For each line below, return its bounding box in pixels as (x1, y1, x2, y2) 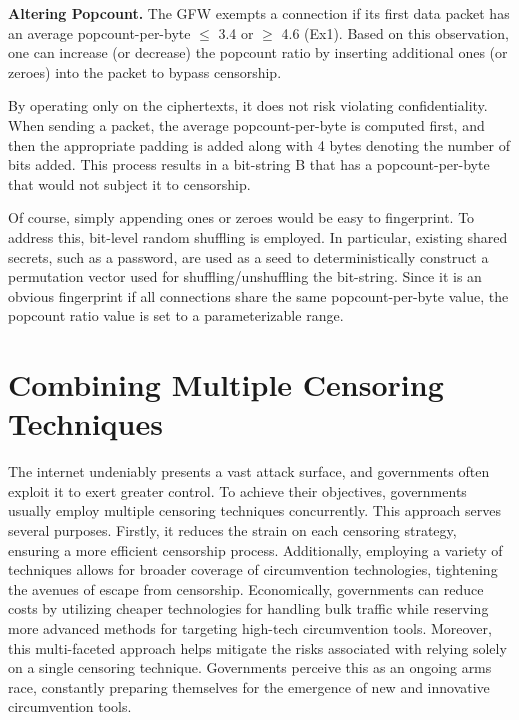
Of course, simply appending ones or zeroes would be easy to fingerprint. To (8, 207, 475, 228)
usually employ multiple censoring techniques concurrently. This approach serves (8, 500, 501, 521)
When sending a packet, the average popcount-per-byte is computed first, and (8, 114, 485, 135)
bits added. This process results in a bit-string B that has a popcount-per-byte (8, 154, 490, 175)
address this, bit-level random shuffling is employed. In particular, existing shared (8, 226, 508, 247)
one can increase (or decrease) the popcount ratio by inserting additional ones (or (8, 42, 508, 63)
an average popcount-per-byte (8, 22, 191, 43)
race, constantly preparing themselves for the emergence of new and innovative (8, 676, 490, 697)
